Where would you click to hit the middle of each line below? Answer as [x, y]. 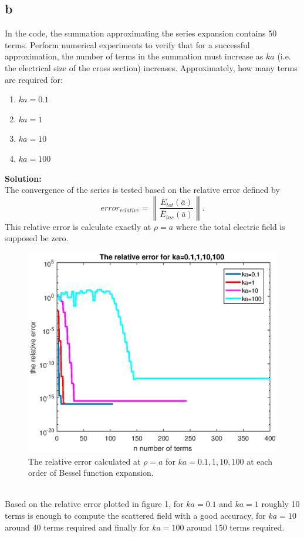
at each [260, 461]
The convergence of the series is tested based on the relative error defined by [142, 190]
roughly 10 [281, 504]
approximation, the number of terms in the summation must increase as [134, 56]
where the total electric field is [230, 226]
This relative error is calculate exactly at [78, 226]
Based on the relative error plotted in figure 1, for [94, 504]
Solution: [23, 178]
